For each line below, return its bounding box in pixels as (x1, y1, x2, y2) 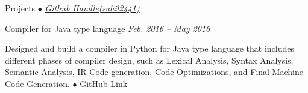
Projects (5, 2, 36, 14)
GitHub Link (80, 77, 128, 89)
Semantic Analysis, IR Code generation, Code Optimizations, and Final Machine (5, 65, 303, 78)
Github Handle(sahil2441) (45, 2, 140, 14)
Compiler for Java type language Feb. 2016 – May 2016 (5, 22, 210, 34)
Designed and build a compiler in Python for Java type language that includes (5, 42, 294, 55)
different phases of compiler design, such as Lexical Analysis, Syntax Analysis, (5, 53, 294, 66)
